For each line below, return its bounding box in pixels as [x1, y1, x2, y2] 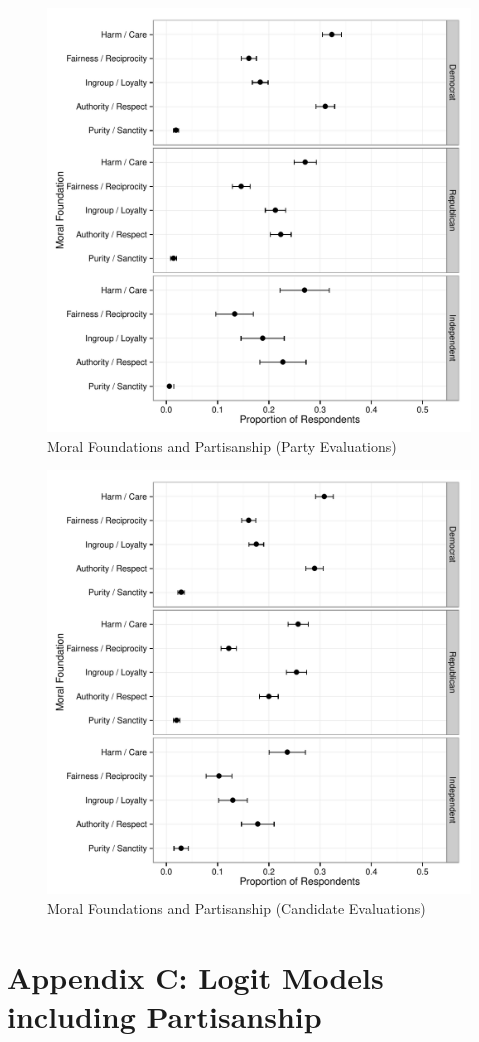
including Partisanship [7, 995, 322, 1036]
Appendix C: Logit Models [7, 956, 384, 997]
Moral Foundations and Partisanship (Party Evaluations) [47, 435, 397, 456]
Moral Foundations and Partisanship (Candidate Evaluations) [47, 897, 426, 918]
